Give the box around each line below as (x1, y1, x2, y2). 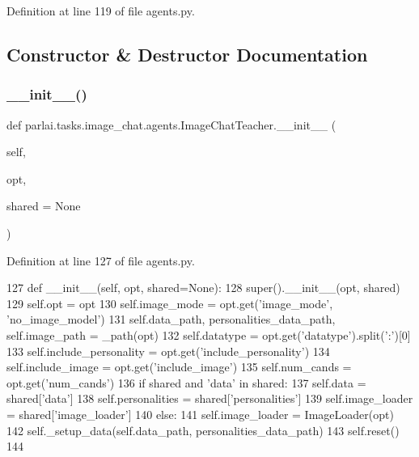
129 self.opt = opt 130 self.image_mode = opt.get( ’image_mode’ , (6, 294, 333, 311)
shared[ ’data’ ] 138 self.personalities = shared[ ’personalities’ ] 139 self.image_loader (6, 390, 413, 407)
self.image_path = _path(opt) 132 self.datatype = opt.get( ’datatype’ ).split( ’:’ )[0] (6, 326, 411, 343)
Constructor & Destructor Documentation (6, 41, 368, 66)
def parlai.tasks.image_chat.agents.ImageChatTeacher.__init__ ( (6, 116, 336, 133)
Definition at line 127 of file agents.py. (6, 252, 195, 269)
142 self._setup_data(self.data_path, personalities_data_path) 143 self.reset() (6, 421, 400, 438)
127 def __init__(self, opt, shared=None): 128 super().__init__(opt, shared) (6, 279, 400, 296)
